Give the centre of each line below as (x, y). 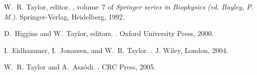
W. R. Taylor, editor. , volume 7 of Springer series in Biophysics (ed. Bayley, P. (129, 6)
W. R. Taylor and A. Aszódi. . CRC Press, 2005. (80, 67)
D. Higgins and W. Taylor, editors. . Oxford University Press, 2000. (109, 33)
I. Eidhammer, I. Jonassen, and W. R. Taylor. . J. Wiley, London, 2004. (116, 50)
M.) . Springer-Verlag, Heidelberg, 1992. (64, 16)
